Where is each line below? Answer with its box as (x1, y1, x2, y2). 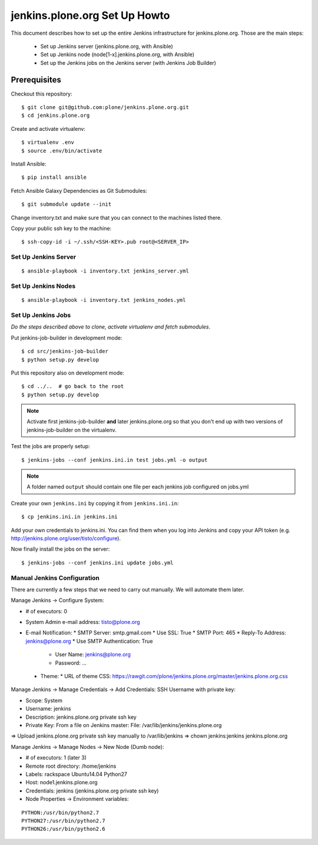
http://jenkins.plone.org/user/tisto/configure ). (11, 535, 121, 542)
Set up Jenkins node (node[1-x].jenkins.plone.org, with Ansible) (40, 51, 194, 58)
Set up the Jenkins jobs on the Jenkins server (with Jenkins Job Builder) (40, 59, 216, 66)
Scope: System (25, 696, 63, 704)
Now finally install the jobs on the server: (11, 545, 110, 553)
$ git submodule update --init (21, 201, 112, 208)
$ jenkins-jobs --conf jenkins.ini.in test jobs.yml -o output (21, 456, 208, 463)
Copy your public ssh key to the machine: (11, 225, 112, 232)
